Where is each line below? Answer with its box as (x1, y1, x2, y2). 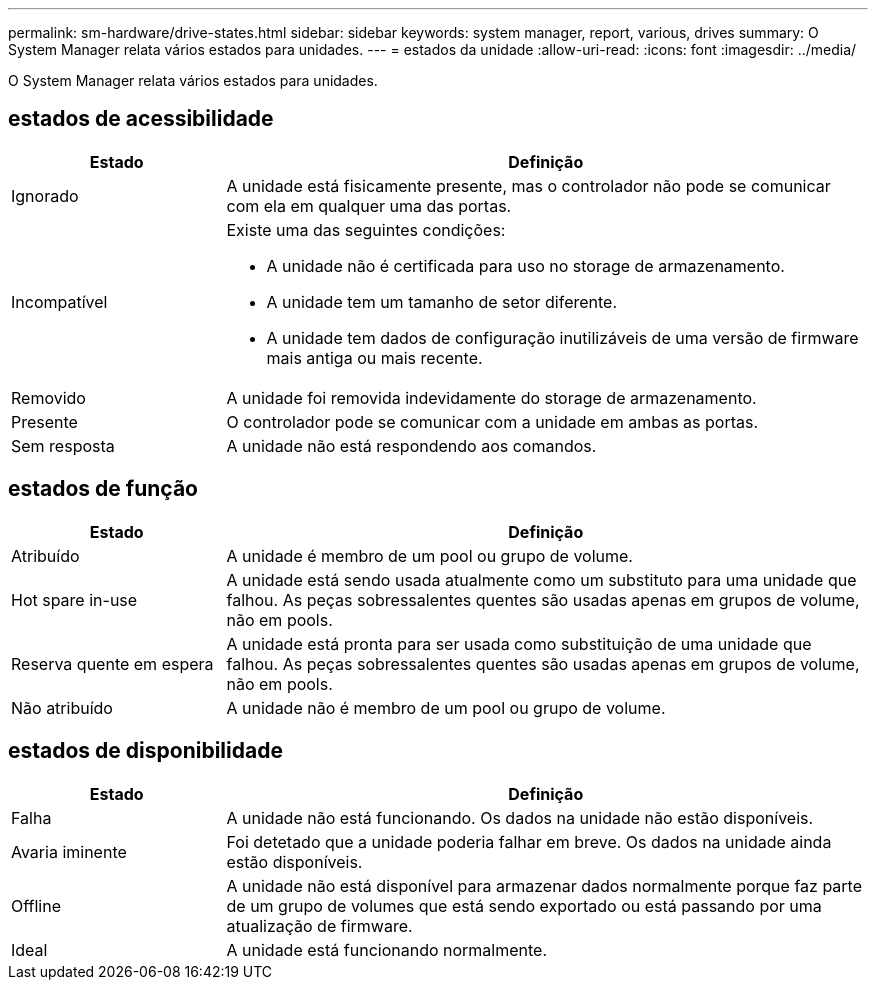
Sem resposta (11, 435, 115, 456)
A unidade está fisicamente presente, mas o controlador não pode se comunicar (226, 175, 831, 196)
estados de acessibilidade (8, 106, 274, 132)
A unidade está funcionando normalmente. (226, 939, 548, 960)
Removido (11, 387, 86, 408)
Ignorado (11, 185, 79, 206)
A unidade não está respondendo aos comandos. (226, 435, 597, 456)
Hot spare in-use (11, 589, 138, 610)
